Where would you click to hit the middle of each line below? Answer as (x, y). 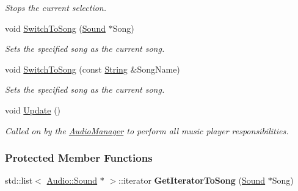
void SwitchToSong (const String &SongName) (93, 69)
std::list (19, 180)
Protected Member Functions (79, 158)
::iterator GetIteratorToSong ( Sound (192, 180)
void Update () (33, 110)
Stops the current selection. (56, 7)
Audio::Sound (72, 180)
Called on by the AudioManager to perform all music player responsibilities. (147, 130)
